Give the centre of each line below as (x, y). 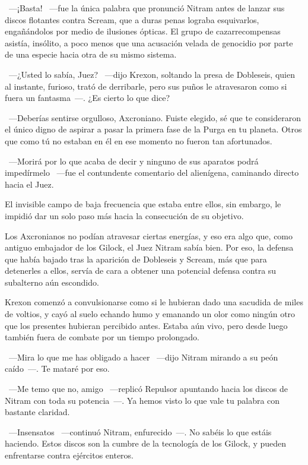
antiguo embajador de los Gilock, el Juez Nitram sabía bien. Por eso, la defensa (149, 247)
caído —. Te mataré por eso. (57, 368)
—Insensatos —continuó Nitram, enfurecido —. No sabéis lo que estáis (140, 431)
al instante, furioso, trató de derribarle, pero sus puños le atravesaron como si (146, 86)
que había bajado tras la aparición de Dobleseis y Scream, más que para (136, 259)
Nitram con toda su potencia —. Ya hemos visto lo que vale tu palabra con (142, 400)
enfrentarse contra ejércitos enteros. (69, 455)
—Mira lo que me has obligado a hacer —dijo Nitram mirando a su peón (143, 357)
